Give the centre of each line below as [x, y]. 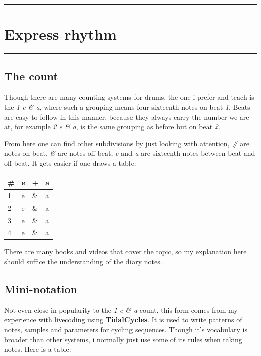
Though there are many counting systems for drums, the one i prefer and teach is [129, 97]
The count [31, 76]
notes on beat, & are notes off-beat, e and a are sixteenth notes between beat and [130, 153]
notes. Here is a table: [38, 349]
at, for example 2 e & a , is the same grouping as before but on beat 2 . [112, 126]
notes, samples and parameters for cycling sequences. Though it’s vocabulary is [126, 330]
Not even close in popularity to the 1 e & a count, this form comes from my [121, 309]
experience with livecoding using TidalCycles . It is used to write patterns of [123, 320]
